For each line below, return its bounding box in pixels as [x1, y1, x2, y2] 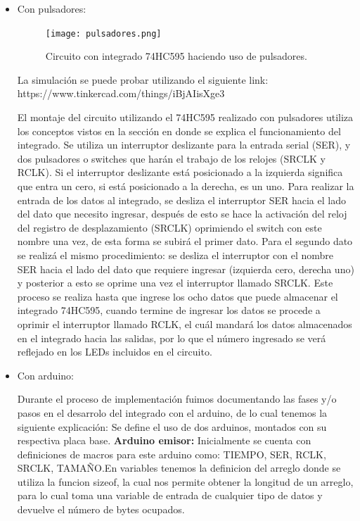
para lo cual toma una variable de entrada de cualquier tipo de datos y [17, 488, 323, 503]
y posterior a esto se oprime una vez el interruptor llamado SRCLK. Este [17, 275, 333, 290]
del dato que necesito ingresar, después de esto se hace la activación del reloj [17, 206, 347, 221]
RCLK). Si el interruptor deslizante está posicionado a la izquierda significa [17, 165, 343, 180]
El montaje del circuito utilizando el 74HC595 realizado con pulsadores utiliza [17, 110, 354, 125]
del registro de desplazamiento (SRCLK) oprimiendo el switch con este [17, 220, 322, 234]
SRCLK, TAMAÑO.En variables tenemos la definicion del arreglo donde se [17, 460, 341, 475]
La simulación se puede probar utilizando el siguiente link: [17, 72, 269, 87]
